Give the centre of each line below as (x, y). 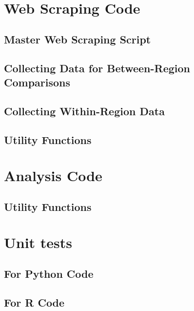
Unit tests (38, 242)
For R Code (34, 302)
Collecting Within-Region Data (84, 111)
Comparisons (37, 82)
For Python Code (49, 273)
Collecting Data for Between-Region (97, 68)
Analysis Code (53, 176)
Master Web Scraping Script (78, 39)
